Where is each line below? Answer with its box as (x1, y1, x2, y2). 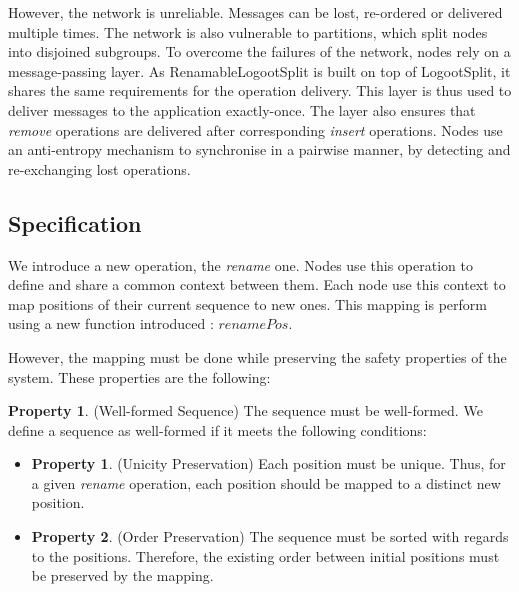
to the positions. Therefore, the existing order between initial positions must (31, 545, 500, 566)
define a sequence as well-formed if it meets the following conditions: (8, 419, 427, 440)
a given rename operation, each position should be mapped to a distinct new (31, 472, 501, 493)
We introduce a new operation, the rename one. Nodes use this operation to (8, 254, 473, 275)
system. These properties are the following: (8, 366, 271, 387)
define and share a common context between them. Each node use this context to (8, 274, 506, 295)
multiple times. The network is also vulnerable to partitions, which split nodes (8, 21, 488, 42)
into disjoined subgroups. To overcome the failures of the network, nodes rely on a (8, 41, 511, 62)
